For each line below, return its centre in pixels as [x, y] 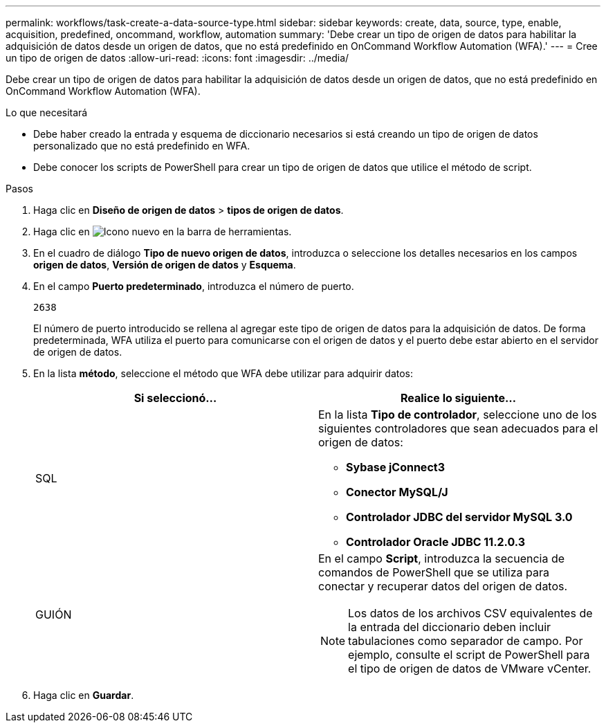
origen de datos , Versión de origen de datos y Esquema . [165, 265]
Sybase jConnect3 [395, 467]
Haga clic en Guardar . [84, 695]
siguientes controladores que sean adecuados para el [458, 428]
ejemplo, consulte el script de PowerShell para [469, 655]
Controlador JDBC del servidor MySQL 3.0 [459, 517]
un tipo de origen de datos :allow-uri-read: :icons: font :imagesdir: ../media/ [177, 58]
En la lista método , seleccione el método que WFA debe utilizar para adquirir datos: [223, 373]
